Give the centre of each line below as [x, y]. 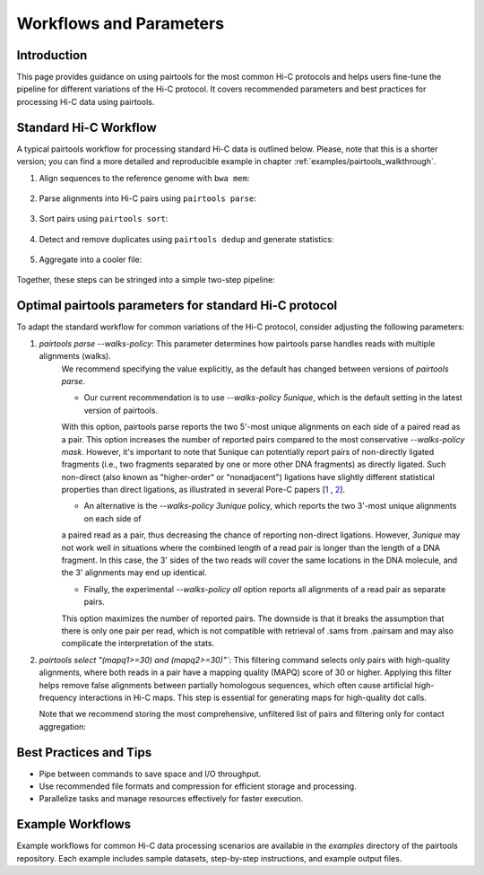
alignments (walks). [75, 356]
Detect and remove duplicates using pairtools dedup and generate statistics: [186, 239]
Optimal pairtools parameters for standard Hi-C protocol [177, 306]
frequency [58, 697]
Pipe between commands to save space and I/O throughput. [150, 774]
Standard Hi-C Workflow [86, 127]
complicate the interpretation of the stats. [138, 643]
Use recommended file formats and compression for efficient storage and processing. [198, 786]
